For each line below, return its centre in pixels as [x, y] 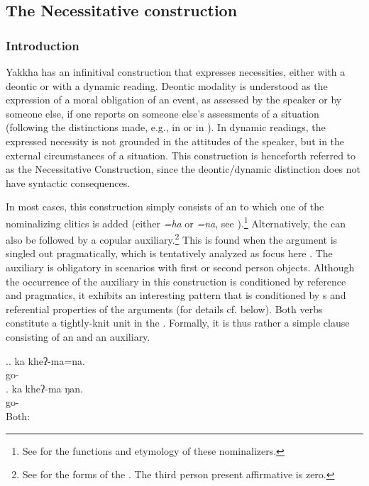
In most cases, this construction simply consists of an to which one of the [165, 207]
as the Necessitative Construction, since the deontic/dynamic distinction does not [183, 169]
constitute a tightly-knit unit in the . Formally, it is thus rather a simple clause [178, 323]
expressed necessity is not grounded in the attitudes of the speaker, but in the [175, 141]
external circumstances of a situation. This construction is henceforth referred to [181, 155]
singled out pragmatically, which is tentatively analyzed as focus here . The [169, 253]
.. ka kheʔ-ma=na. [45, 360]
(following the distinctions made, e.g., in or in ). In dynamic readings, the [166, 127]
